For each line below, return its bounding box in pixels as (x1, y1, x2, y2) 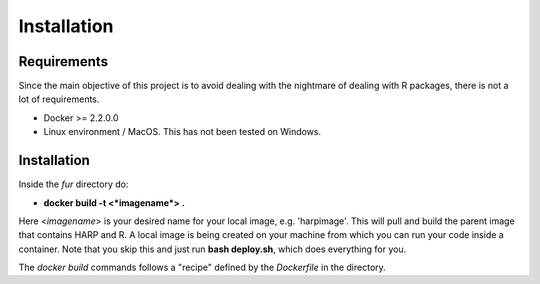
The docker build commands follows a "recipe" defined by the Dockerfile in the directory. (18, 261, 387, 274)
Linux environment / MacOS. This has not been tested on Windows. (43, 126, 322, 138)
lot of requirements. (18, 93, 100, 105)
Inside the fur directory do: (18, 178, 129, 190)
